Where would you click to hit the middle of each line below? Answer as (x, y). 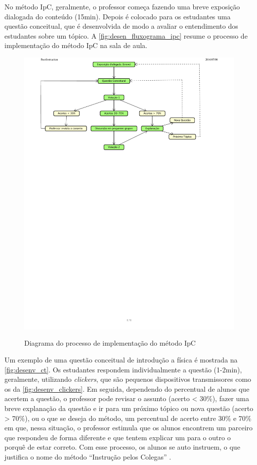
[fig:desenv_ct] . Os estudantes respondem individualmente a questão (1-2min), (123, 369)
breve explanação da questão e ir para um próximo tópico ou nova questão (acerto (129, 408)
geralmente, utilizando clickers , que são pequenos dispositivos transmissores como (128, 379)
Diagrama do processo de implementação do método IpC (110, 343)
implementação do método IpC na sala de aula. (76, 45)
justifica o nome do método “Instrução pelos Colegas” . (88, 456)
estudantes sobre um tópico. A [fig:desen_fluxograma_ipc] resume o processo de (126, 35)
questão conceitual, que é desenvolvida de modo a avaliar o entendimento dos (121, 26)
